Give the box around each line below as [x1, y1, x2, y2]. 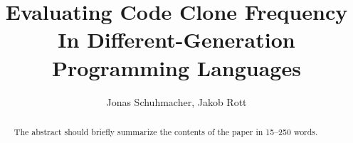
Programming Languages [52, 53, 301, 82]
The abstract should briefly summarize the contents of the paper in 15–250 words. [14, 125, 318, 137]
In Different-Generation [58, 25, 295, 54]
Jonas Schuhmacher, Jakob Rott [106, 94, 247, 109]
